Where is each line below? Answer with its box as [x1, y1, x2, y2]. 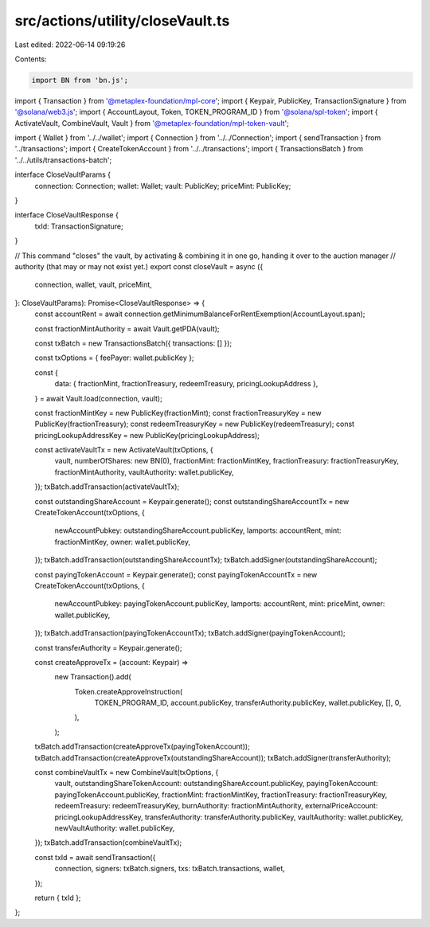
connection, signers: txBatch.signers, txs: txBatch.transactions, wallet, [54, 864, 286, 874]
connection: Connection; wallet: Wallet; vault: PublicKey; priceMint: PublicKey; [34, 181, 291, 190]
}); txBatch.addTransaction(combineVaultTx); [34, 838, 182, 847]
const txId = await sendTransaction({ [34, 852, 156, 862]
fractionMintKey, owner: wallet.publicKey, [54, 537, 191, 546]
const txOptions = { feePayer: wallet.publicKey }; [34, 353, 194, 362]
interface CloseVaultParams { [14, 170, 111, 179]
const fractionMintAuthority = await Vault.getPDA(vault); [34, 323, 220, 334]
